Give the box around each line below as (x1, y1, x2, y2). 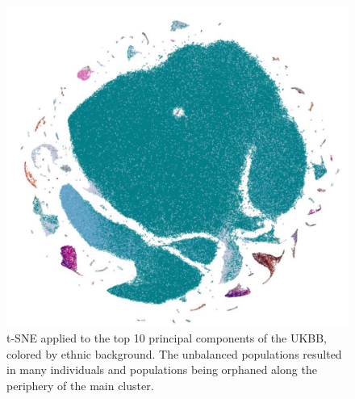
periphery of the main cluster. (6, 377, 154, 394)
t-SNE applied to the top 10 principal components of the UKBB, (6, 330, 327, 346)
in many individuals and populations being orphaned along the (6, 361, 317, 378)
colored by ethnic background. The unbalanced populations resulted (6, 345, 342, 362)
